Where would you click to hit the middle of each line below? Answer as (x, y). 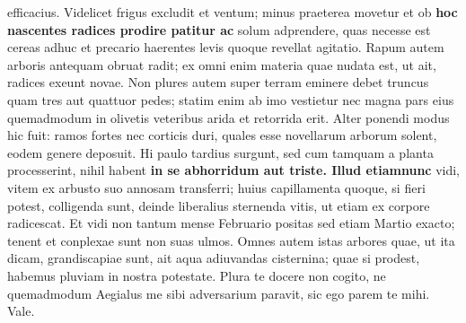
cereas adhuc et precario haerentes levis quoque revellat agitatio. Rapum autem (226, 47)
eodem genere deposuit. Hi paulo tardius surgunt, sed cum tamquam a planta (220, 152)
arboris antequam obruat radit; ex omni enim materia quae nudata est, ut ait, (222, 64)
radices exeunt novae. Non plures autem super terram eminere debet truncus (218, 82)
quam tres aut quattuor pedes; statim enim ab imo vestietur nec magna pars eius (231, 99)
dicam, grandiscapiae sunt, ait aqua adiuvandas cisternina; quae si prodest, (214, 258)
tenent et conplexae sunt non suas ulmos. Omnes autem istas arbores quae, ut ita (231, 240)
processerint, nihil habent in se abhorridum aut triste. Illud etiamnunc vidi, (234, 170)
